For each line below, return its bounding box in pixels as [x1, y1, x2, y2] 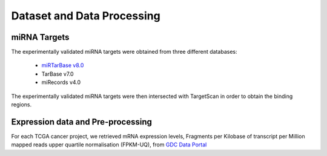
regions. [11, 101, 32, 108]
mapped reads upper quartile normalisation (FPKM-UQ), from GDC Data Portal [11, 141, 207, 148]
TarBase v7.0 [41, 70, 74, 77]
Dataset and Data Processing [11, 9, 160, 22]
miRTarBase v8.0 [41, 62, 84, 69]
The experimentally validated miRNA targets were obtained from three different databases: [11, 48, 237, 56]
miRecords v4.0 [41, 79, 81, 86]
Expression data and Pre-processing [11, 117, 153, 127]
